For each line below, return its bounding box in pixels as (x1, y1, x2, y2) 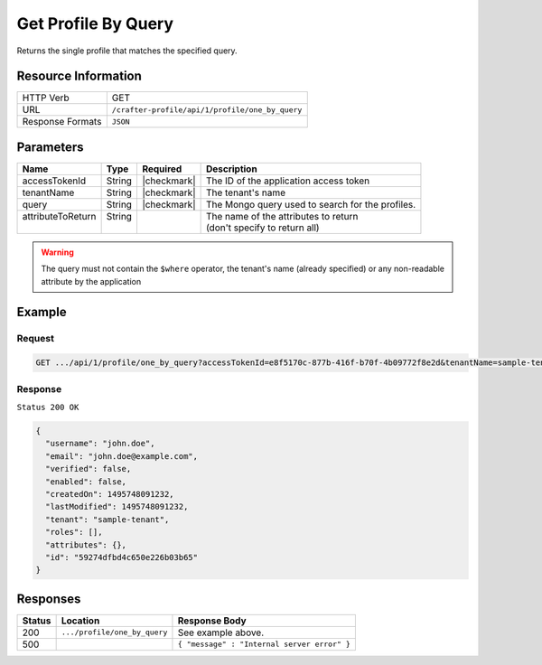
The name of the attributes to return (205, 210, 359, 222)
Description (205, 163, 257, 175)
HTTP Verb (22, 91, 70, 104)
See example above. (177, 626, 265, 639)
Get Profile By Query (16, 14, 174, 33)
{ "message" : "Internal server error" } (177, 640, 351, 650)
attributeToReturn (22, 210, 97, 222)
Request (16, 332, 54, 344)
